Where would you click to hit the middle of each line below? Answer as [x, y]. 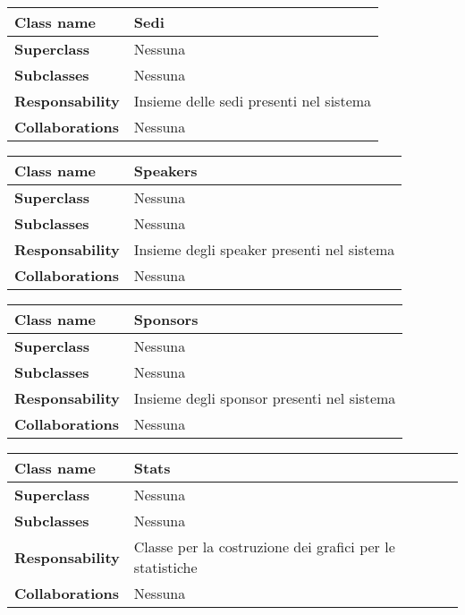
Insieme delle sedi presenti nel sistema [253, 101]
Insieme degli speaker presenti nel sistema [264, 249]
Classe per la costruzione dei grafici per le [264, 547]
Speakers [165, 171]
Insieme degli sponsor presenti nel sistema [265, 398]
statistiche [165, 567]
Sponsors [166, 319]
